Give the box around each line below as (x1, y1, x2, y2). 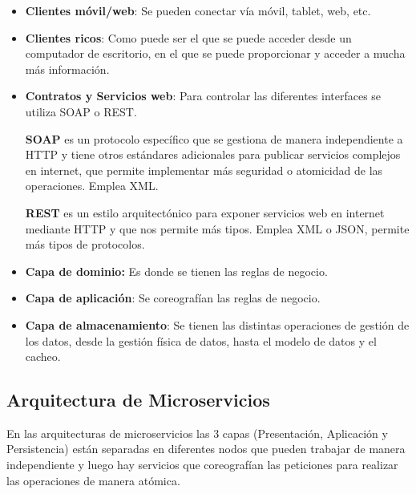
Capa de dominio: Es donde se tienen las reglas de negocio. (25, 262, 328, 279)
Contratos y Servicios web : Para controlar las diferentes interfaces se (25, 87, 382, 104)
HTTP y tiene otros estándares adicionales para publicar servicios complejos (25, 146, 401, 163)
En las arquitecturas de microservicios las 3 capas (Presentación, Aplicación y (6, 424, 388, 441)
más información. (25, 60, 110, 77)
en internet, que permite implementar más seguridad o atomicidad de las (25, 161, 383, 178)
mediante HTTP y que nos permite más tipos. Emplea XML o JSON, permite (25, 220, 410, 237)
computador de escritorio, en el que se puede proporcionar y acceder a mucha (25, 45, 406, 62)
